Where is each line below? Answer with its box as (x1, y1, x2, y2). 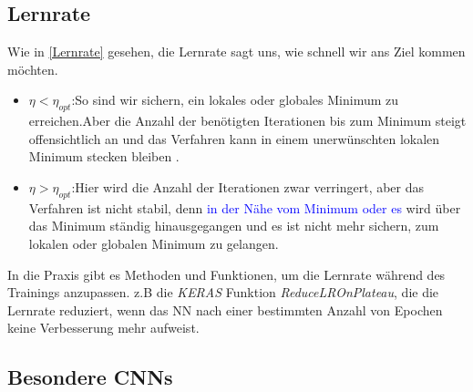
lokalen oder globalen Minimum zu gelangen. (28, 233, 279, 253)
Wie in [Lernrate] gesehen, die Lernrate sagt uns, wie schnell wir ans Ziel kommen (7, 42, 466, 61)
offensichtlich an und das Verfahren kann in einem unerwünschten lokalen (28, 129, 440, 148)
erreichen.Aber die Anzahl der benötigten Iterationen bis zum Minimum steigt (28, 111, 467, 130)
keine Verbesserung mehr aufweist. (7, 318, 200, 337)
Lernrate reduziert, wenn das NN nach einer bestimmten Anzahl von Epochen (7, 300, 443, 319)
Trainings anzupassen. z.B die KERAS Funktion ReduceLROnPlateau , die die (7, 283, 439, 302)
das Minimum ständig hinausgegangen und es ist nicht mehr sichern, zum (28, 216, 439, 235)
